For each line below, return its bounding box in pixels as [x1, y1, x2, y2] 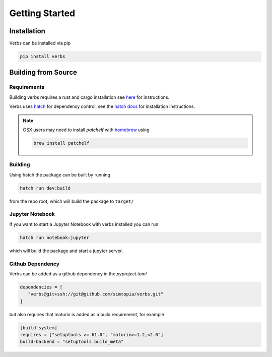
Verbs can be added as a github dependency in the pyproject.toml [9, 270, 147, 277]
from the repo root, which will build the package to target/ [9, 198, 134, 204]
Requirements [9, 84, 45, 91]
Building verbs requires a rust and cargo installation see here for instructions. [9, 94, 170, 100]
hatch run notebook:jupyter [20, 234, 89, 241]
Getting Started [9, 8, 76, 19]
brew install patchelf [33, 140, 90, 146]
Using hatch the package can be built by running [9, 171, 111, 177]
